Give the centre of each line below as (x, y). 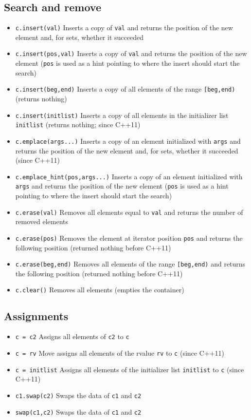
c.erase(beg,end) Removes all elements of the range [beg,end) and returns (130, 264)
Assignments (36, 316)
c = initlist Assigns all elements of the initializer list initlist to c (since (130, 369)
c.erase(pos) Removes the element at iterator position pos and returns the (129, 238)
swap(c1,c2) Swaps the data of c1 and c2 (78, 411)
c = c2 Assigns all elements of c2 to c (72, 336)
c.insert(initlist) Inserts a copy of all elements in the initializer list (122, 115)
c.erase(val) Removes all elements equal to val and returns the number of (129, 212)
